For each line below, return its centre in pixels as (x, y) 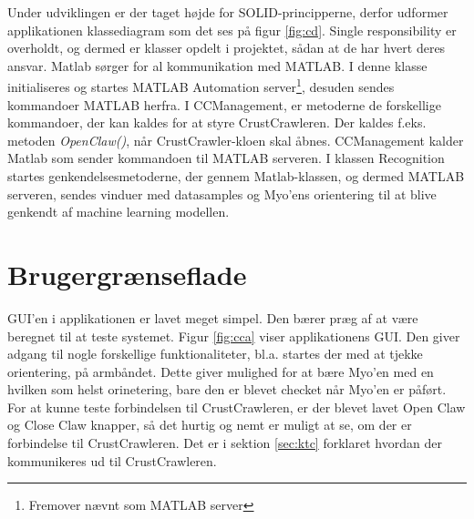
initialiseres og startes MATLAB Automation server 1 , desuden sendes (201, 86)
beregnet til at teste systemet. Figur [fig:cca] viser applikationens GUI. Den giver (234, 336)
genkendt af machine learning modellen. (118, 212)
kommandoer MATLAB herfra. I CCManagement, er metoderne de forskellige (224, 104)
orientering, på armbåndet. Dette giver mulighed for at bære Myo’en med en (221, 371)
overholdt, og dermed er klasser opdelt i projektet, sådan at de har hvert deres (227, 48)
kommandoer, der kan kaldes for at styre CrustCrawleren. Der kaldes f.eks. (217, 122)
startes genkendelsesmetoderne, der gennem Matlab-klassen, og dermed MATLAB (236, 176)
